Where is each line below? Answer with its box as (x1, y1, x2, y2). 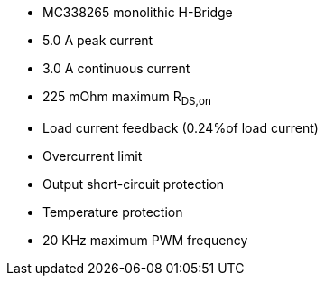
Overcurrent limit (42, 147, 143, 164)
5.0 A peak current (42, 33, 153, 48)
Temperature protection (42, 203, 183, 220)
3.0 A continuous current (42, 61, 190, 76)
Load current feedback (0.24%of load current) (42, 119, 319, 136)
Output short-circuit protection (42, 175, 225, 192)
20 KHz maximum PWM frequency (42, 231, 248, 248)
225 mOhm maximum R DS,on (42, 89, 211, 108)
